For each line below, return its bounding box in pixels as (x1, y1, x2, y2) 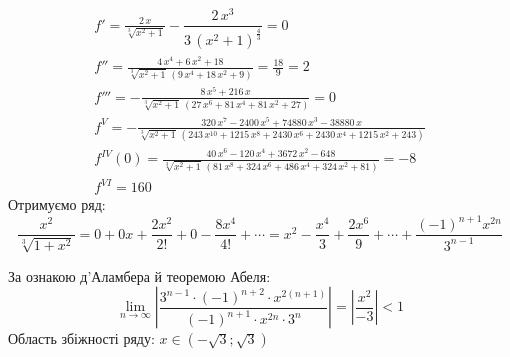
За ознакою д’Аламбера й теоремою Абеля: (8, 265, 271, 286)
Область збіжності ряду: (8, 328, 155, 349)
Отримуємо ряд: (8, 194, 106, 215)
